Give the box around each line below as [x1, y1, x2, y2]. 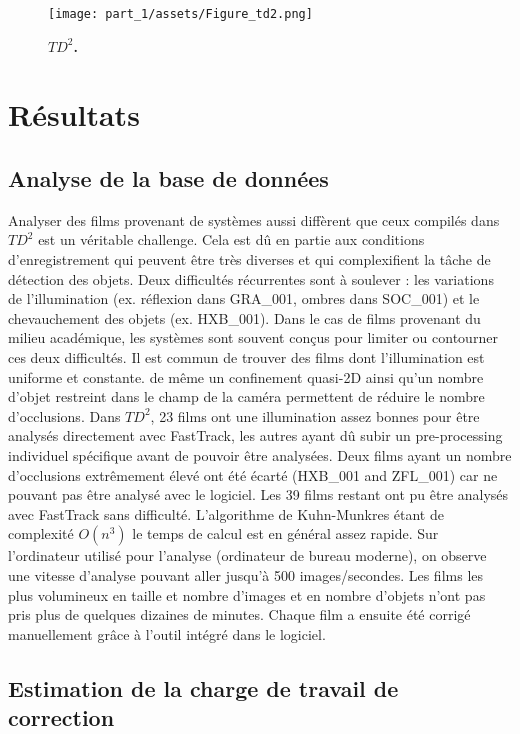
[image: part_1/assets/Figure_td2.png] [48, 7, 313, 21]
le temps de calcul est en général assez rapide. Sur [132, 523, 439, 544]
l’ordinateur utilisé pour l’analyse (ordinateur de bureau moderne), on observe [8, 545, 487, 566]
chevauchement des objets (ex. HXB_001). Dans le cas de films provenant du [8, 307, 481, 328]
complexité [8, 523, 74, 544]
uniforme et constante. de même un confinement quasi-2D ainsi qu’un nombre [8, 366, 484, 387]
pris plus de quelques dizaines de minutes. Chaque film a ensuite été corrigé [8, 604, 471, 625]
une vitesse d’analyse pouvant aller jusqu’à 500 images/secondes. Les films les [8, 564, 484, 585]
